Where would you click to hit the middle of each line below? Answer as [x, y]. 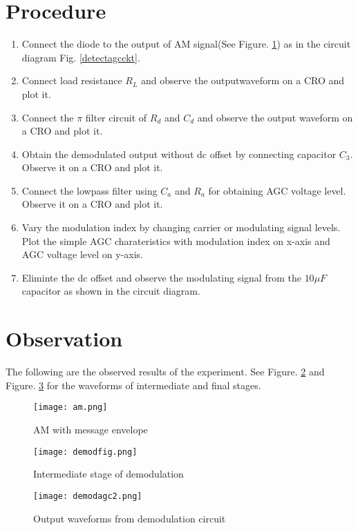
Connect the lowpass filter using [89, 190]
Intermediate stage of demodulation [109, 474]
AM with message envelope [91, 429]
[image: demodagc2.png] [88, 496]
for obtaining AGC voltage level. [277, 190]
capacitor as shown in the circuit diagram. [111, 291]
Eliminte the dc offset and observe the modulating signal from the [161, 277]
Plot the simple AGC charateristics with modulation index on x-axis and [176, 241]
